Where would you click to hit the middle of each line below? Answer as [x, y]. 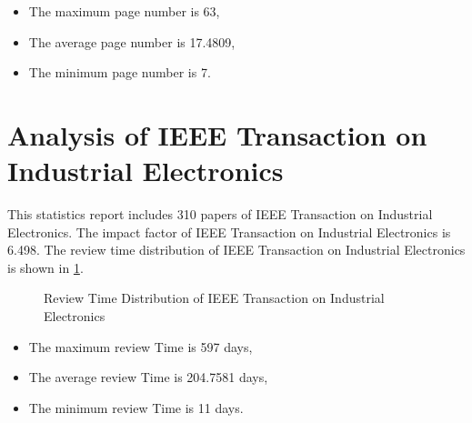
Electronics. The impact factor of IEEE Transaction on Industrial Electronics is [229, 232]
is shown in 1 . [45, 267]
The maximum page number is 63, [124, 11]
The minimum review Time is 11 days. [136, 407]
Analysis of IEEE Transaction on [217, 134]
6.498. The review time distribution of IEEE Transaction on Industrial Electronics [236, 250]
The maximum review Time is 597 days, [141, 346]
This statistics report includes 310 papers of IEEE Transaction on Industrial [220, 214]
